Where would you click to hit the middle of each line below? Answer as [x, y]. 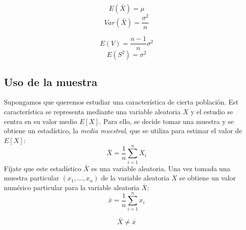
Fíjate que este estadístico [43, 168]
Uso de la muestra [51, 81]
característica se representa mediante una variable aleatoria [92, 111]
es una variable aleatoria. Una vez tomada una [161, 168]
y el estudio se [212, 111]
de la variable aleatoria [135, 178]
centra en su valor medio [41, 121]
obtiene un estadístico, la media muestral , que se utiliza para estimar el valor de [123, 131]
